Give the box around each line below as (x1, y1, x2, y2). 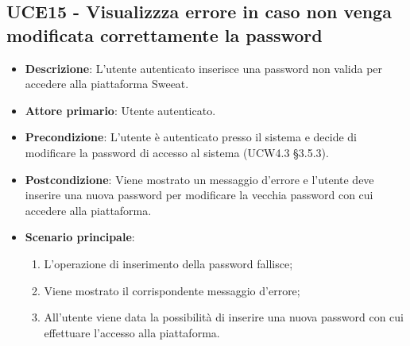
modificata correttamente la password (6, 22, 323, 47)
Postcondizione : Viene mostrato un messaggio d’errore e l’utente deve (25, 171, 374, 187)
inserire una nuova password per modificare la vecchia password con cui (25, 186, 373, 203)
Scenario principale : (25, 229, 135, 245)
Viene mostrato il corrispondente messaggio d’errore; (44, 282, 300, 298)
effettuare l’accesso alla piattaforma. (44, 324, 220, 340)
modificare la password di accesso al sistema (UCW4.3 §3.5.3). (25, 144, 329, 160)
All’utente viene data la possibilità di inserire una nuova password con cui (44, 309, 404, 325)
